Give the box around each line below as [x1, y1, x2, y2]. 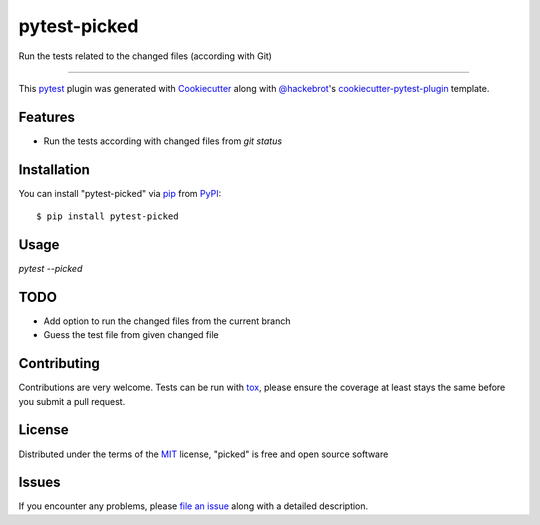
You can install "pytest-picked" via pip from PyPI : [18, 187, 222, 199]
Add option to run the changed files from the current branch [43, 315, 291, 327]
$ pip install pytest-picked [36, 211, 179, 222]
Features [18, 108, 75, 125]
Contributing [18, 355, 100, 372]
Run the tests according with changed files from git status [43, 135, 283, 147]
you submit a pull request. [18, 395, 126, 407]
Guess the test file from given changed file [43, 329, 219, 341]
